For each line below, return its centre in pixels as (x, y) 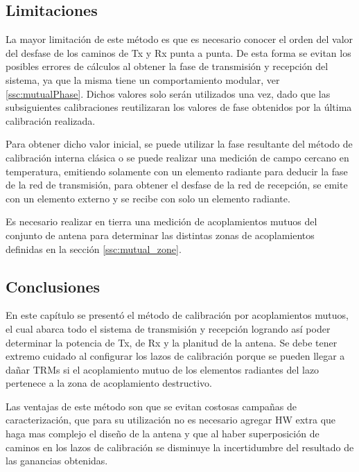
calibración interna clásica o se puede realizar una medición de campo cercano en (177, 157)
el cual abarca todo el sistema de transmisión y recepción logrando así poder (168, 328)
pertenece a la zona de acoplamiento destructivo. (109, 383)
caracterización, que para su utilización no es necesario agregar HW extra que (171, 420)
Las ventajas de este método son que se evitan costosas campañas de (151, 406)
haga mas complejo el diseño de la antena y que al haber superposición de (163, 434)
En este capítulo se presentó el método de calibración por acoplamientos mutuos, (177, 315)
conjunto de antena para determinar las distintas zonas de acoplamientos (160, 235)
